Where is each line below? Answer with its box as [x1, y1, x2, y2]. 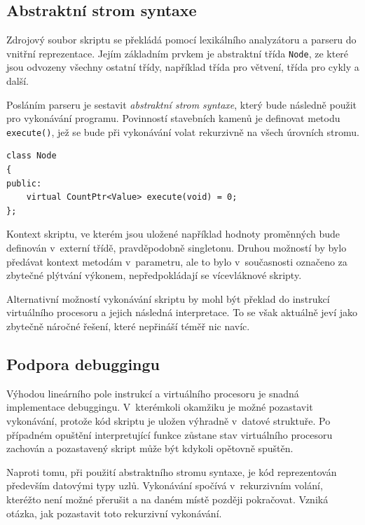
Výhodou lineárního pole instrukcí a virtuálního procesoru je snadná [6, 386, 299, 400]
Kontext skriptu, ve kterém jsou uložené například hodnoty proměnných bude [6, 226, 340, 241]
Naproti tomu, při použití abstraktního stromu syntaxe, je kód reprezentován [6, 464, 337, 479]
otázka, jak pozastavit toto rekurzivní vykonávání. [6, 505, 222, 520]
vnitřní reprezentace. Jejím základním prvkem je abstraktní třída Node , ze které [6, 46, 349, 60]
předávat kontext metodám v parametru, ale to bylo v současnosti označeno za [6, 254, 347, 268]
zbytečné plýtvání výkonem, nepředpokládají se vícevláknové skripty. [6, 268, 302, 282]
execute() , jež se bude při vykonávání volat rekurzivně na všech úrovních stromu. [6, 124, 359, 139]
